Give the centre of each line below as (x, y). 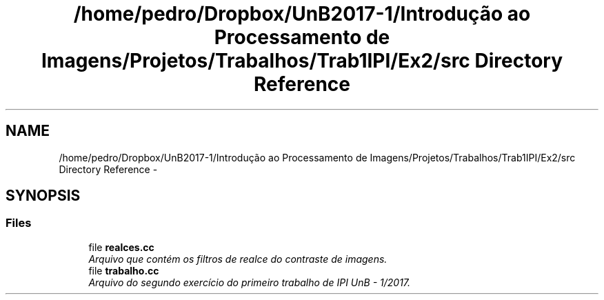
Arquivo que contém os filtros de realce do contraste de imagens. (238, 259)
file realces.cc (121, 247)
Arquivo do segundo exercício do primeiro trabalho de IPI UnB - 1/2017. (250, 282)
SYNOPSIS (43, 196)
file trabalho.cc (124, 270)
